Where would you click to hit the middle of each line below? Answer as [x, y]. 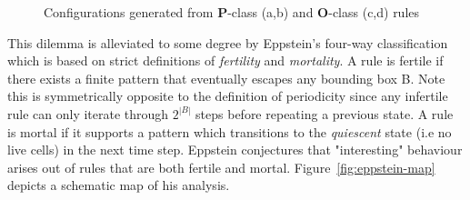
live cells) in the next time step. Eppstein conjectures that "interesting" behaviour [235, 150]
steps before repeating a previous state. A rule [325, 113]
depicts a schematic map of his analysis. [119, 185]
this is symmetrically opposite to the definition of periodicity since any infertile [228, 96]
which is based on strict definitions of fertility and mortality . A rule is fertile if [225, 60]
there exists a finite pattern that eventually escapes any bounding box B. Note [226, 78]
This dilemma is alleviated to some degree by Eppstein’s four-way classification [228, 42]
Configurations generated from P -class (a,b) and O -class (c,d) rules [232, 12]
